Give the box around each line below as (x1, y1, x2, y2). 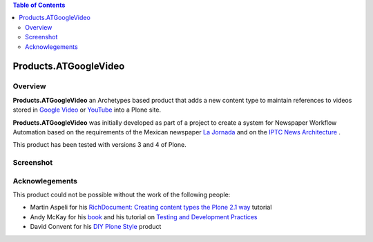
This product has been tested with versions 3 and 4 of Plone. (12, 141, 186, 149)
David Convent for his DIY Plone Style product (30, 223, 162, 231)
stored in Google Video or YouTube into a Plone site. (12, 105, 162, 114)
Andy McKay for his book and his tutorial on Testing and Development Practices (30, 212, 258, 221)
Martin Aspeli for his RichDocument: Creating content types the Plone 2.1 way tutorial (30, 203, 272, 212)
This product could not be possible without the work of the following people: (12, 190, 231, 199)
